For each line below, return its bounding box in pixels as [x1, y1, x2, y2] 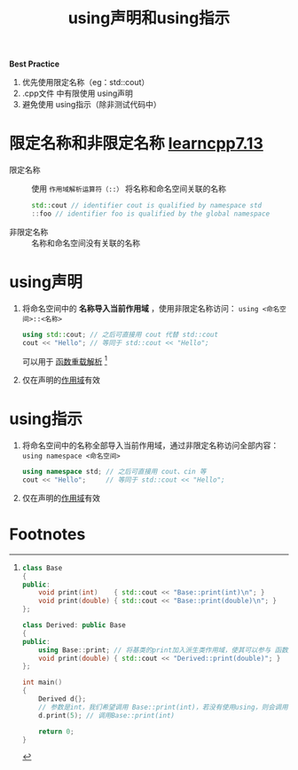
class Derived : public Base [21, 621, 126, 630]
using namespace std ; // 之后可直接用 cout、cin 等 [21, 467, 207, 476]
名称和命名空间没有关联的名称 [31, 237, 140, 248]
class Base [21, 563, 63, 572]
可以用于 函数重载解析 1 [21, 354, 108, 366]
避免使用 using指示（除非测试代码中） [21, 99, 161, 110]
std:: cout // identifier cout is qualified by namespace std [31, 201, 263, 210]
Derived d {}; [38, 695, 87, 703]
